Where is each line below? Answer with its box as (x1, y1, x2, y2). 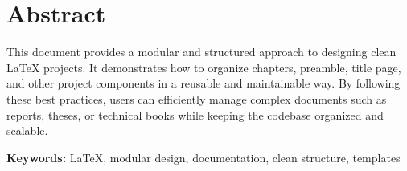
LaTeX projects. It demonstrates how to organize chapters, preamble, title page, (6, 59, 401, 75)
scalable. (6, 122, 48, 139)
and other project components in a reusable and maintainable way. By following (6, 75, 401, 92)
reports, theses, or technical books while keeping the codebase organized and (6, 106, 384, 123)
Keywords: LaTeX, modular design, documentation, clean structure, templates (6, 149, 401, 165)
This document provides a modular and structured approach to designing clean (6, 43, 397, 60)
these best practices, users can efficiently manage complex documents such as (6, 90, 387, 107)
